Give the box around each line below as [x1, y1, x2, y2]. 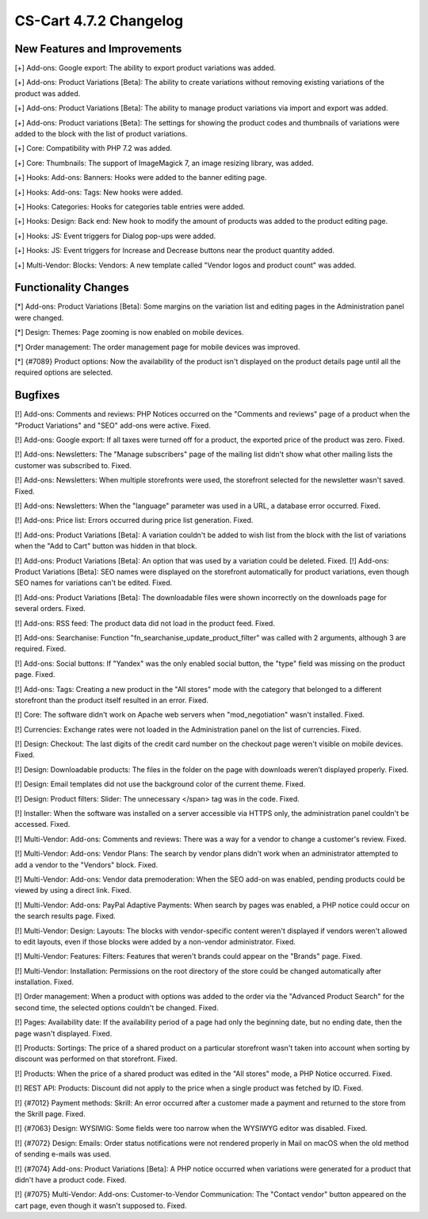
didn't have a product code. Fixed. [14, 1175, 127, 1184]
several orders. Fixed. [14, 604, 86, 613]
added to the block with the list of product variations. [14, 129, 188, 139]
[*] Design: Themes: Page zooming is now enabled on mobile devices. [14, 328, 245, 337]
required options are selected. [14, 367, 113, 377]
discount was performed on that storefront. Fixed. [14, 1054, 178, 1063]
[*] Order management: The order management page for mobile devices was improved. [14, 342, 300, 352]
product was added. [14, 88, 81, 98]
